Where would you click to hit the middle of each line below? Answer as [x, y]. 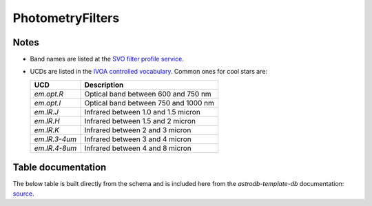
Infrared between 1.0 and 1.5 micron [143, 112]
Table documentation [60, 168]
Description [104, 85]
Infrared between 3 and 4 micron [138, 139]
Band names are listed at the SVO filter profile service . [107, 59]
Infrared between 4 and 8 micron [138, 148]
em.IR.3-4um [55, 139]
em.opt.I [48, 103]
